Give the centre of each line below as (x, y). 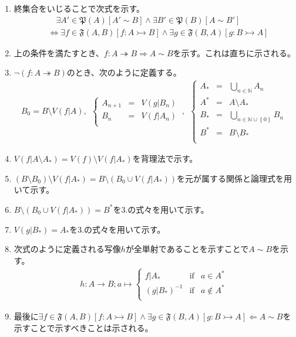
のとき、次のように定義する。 (124, 72)
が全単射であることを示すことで (187, 249)
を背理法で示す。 (165, 159)
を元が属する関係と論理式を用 (235, 178)
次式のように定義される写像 (67, 249)
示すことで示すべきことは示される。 (83, 327)
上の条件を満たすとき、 (59, 52)
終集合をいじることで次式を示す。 (79, 8)
